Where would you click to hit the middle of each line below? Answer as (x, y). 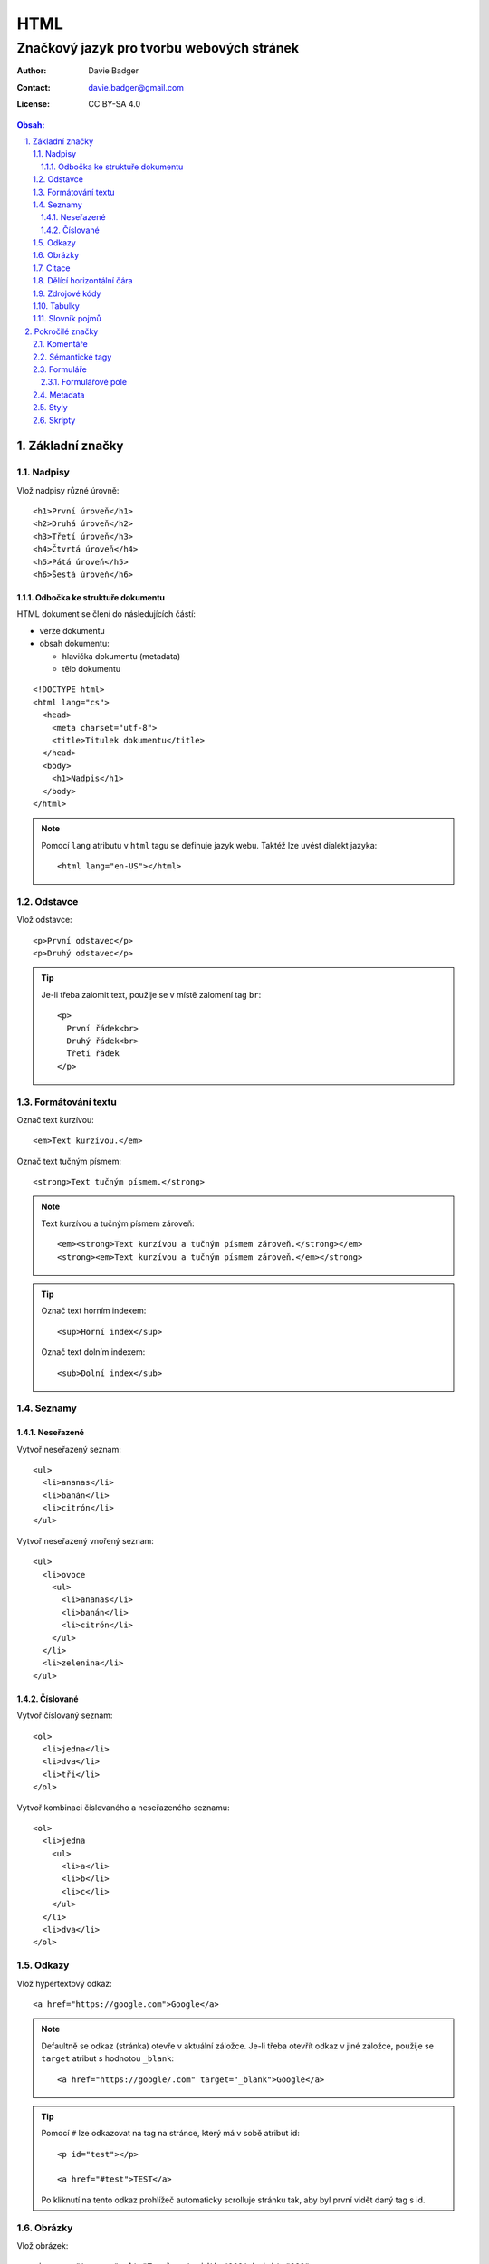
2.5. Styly (50, 408)
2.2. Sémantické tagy (72, 357)
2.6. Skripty (54, 420)
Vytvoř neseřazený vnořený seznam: (85, 1540)
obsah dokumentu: (74, 644)
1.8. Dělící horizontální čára (83, 281)
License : (33, 104)
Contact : (34, 87)
